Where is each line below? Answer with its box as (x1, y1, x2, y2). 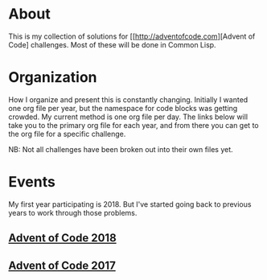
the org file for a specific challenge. (8, 129, 126, 138)
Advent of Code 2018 (8, 231, 117, 245)
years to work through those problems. (8, 208, 138, 217)
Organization (8, 68, 97, 87)
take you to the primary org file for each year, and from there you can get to (8, 120, 259, 130)
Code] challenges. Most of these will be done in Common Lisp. (8, 39, 216, 49)
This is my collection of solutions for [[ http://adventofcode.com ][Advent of (8, 31, 256, 41)
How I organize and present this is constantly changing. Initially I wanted (8, 94, 249, 105)
